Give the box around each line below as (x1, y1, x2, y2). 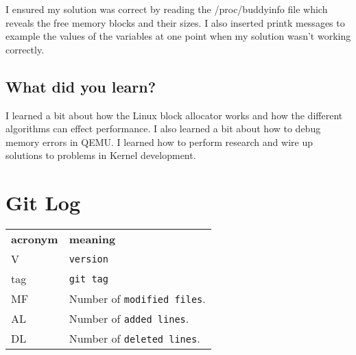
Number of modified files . (69, 291, 206, 307)
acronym (11, 231, 58, 247)
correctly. (5, 42, 45, 56)
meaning (69, 231, 116, 247)
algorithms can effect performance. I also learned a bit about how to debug (5, 121, 321, 136)
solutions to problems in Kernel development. (5, 148, 196, 162)
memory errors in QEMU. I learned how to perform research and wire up (5, 134, 313, 149)
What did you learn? (5, 75, 156, 97)
